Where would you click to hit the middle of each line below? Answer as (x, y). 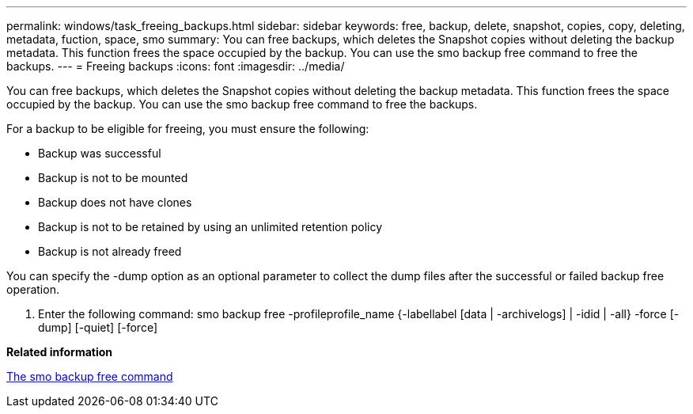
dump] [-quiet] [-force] (98, 327)
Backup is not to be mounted (113, 178)
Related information (60, 352)
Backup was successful (100, 153)
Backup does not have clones (115, 202)
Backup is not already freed (110, 251)
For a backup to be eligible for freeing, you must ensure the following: (188, 129)
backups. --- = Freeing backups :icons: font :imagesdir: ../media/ (176, 66)
